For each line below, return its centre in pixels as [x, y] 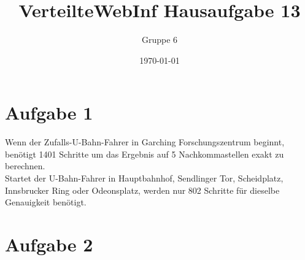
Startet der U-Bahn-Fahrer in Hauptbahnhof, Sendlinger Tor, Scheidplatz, [144, 178]
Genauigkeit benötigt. [46, 202]
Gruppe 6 [160, 40]
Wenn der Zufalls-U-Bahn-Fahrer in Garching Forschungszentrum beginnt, [145, 142]
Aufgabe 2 [49, 244]
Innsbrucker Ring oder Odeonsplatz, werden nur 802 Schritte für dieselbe [142, 190]
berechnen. [25, 166]
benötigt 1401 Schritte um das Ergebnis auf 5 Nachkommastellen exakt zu [145, 154]
